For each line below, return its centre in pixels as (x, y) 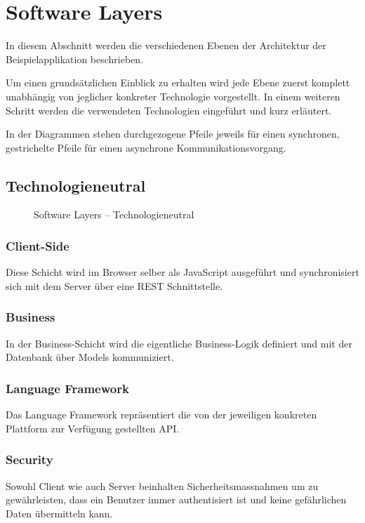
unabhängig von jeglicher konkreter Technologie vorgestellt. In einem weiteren (173, 96)
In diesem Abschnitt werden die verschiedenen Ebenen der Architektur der (166, 45)
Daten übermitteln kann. (59, 513)
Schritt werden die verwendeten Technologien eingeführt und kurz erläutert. (169, 110)
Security (29, 459)
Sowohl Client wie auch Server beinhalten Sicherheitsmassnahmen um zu (162, 485)
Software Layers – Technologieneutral (114, 214)
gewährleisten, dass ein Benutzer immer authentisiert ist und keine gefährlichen (176, 499)
